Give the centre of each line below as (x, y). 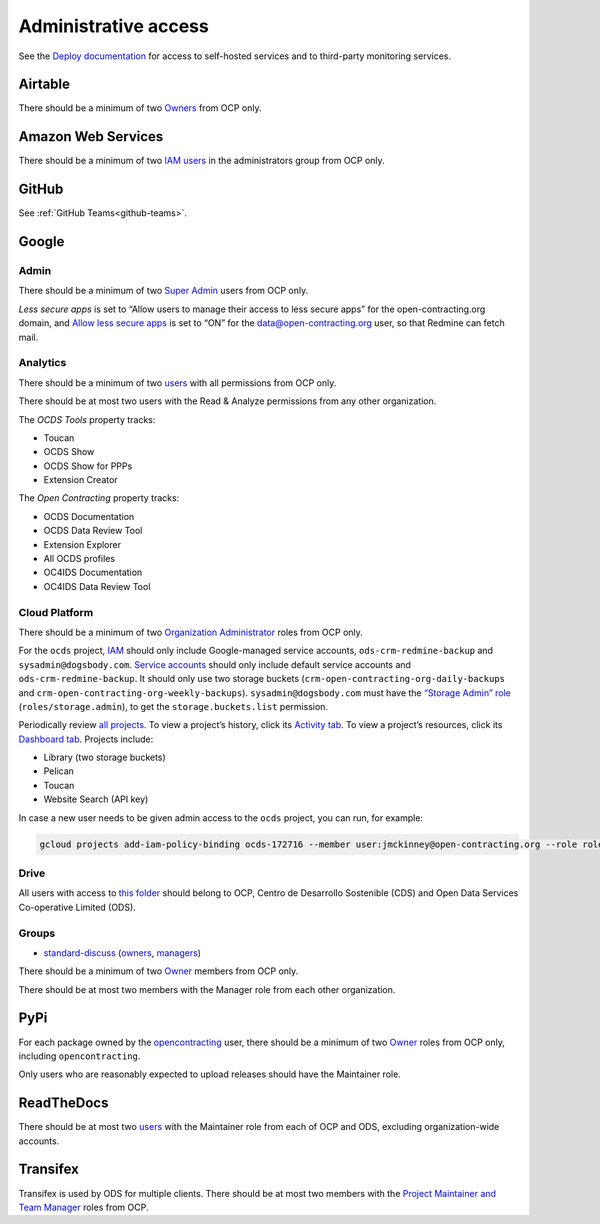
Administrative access (113, 26)
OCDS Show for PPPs (88, 466)
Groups (37, 933)
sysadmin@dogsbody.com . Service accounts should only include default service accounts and (215, 664)
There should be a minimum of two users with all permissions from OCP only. (177, 382)
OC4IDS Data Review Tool (97, 586)
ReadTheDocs (63, 1103)
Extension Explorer (82, 544)
